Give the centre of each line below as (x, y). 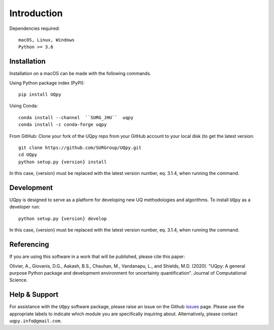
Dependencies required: (35, 28)
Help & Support (34, 295)
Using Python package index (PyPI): (47, 83)
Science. (19, 280)
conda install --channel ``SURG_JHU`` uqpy (76, 117)
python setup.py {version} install (63, 162)
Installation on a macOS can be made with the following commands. (80, 74)
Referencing (29, 245)
